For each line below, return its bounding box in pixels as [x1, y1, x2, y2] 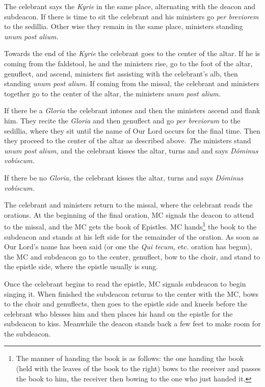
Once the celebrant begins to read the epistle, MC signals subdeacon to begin [4, 278, 246, 289]
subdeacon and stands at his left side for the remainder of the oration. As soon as [4, 231, 259, 242]
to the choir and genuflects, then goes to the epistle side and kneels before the [4, 298, 248, 309]
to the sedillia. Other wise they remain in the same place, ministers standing [4, 21, 243, 32]
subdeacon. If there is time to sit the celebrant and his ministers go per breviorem [4, 11, 259, 21]
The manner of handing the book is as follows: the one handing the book [16, 353, 244, 364]
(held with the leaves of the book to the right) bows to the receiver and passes [16, 363, 261, 374]
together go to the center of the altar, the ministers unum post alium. [4, 88, 221, 98]
